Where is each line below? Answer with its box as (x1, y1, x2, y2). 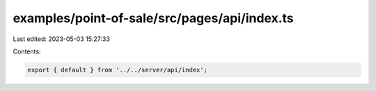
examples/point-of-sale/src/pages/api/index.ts (13, 10, 294, 26)
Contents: (13, 47, 41, 56)
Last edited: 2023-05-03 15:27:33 (13, 35, 111, 43)
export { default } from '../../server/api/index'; (27, 66, 208, 74)
